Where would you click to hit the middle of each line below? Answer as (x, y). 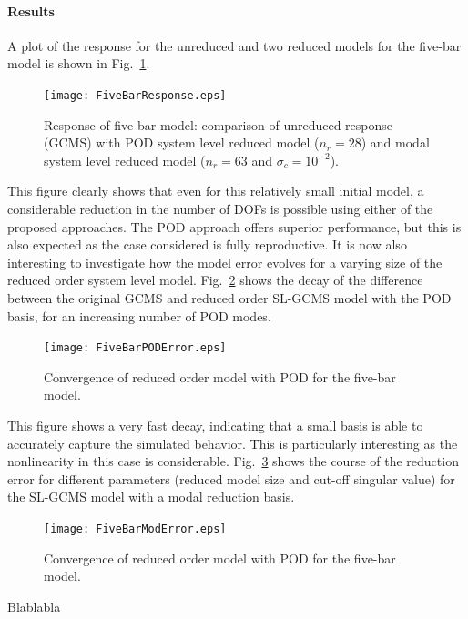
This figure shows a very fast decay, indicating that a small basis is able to (215, 426)
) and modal (395, 142)
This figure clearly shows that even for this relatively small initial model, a (216, 191)
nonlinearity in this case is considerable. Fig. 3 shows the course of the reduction (233, 461)
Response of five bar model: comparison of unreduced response (219, 124)
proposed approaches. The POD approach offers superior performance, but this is (234, 226)
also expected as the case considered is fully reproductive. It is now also (207, 244)
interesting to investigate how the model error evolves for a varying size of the (225, 262)
